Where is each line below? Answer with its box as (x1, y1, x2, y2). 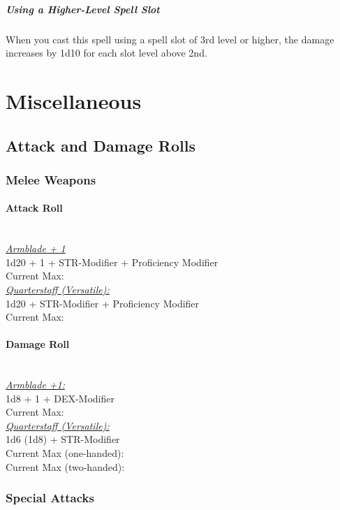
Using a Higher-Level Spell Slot (6, 1, 160, 16)
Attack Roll (6, 201, 63, 215)
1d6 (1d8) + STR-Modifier (6, 432, 120, 446)
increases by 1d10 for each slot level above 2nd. (6, 45, 207, 60)
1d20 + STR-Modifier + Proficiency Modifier (6, 296, 200, 310)
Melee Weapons (6, 170, 96, 188)
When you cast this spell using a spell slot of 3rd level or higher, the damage (6, 31, 334, 46)
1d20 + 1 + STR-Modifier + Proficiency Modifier (6, 254, 219, 269)
